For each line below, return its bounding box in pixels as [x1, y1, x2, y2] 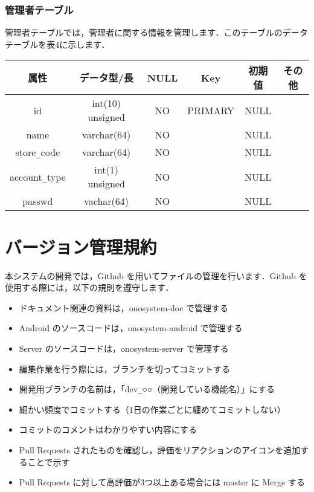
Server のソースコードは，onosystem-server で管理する [19, 341, 229, 354]
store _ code [15, 145, 60, 160]
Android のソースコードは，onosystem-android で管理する [19, 322, 243, 334]
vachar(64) [84, 194, 129, 209]
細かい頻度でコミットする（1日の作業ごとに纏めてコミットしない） [19, 403, 286, 415]
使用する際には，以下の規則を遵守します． [5, 281, 174, 294]
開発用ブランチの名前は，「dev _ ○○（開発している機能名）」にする [19, 383, 275, 395]
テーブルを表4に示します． [5, 37, 110, 50]
